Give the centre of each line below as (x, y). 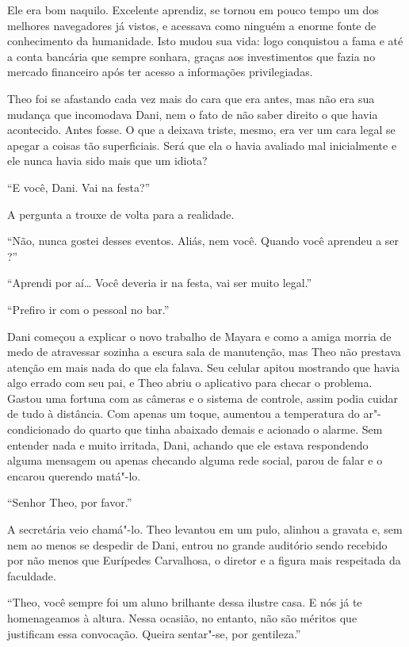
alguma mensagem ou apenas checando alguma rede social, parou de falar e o (195, 460)
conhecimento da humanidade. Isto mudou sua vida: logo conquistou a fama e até (205, 41)
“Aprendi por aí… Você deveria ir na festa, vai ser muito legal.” (160, 283)
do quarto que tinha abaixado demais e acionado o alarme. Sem (228, 429)
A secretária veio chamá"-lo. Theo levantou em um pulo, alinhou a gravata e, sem (205, 529)
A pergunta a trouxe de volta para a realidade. (121, 214)
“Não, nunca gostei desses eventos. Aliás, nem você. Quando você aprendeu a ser (203, 241)
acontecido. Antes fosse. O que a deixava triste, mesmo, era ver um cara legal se (201, 130)
